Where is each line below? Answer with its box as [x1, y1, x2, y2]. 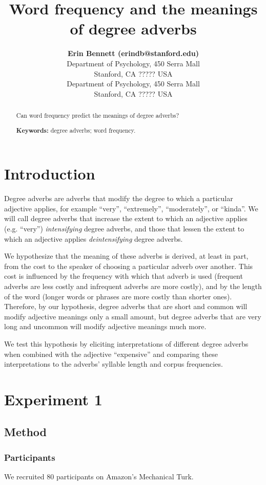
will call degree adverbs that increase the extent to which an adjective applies [4, 213, 248, 224]
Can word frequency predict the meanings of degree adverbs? [16, 111, 179, 120]
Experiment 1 [4, 388, 103, 409]
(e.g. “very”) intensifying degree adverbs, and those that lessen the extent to [4, 223, 244, 233]
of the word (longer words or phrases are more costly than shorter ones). [4, 291, 232, 301]
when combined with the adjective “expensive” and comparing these [4, 348, 218, 359]
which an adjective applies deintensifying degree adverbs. [4, 233, 183, 244]
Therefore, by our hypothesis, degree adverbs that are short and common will [4, 301, 248, 312]
